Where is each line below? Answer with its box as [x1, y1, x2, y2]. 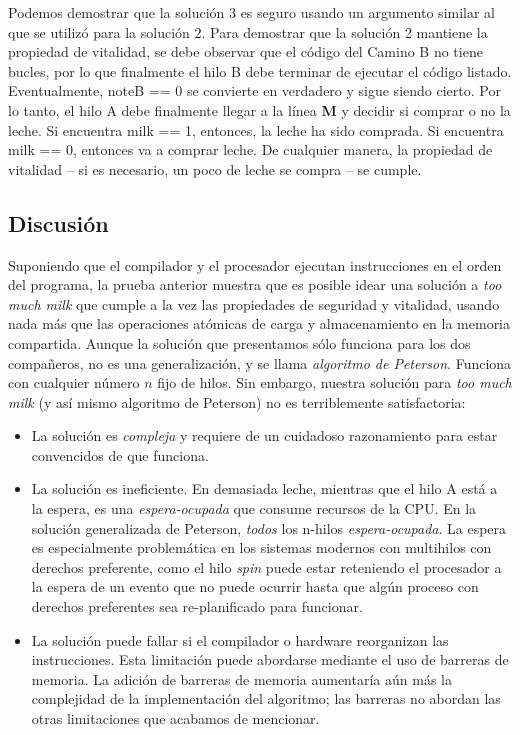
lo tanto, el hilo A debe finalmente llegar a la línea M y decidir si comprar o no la [8, 99, 511, 120]
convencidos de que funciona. [31, 444, 209, 465]
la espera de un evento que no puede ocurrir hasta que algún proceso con [31, 576, 479, 597]
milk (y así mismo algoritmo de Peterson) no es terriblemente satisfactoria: [8, 391, 466, 412]
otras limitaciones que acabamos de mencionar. [31, 708, 320, 729]
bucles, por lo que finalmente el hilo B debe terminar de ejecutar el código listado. [8, 60, 512, 81]
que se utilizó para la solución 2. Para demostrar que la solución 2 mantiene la [8, 21, 488, 42]
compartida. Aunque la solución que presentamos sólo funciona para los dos [8, 332, 471, 353]
